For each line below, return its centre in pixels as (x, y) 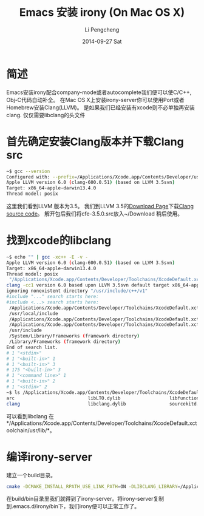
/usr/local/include (34, 313)
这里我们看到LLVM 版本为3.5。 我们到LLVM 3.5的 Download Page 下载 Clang (100, 206)
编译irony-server (49, 457)
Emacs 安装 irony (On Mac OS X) (102, 12)
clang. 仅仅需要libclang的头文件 (46, 115)
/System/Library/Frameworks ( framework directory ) (74, 336)
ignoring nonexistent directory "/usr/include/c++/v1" (77, 291)
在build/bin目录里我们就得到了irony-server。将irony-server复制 (85, 499)
